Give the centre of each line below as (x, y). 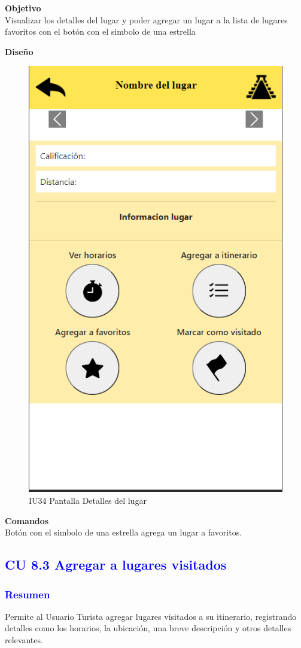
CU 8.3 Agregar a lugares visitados (116, 565)
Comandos (27, 520)
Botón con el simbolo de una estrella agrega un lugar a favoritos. (124, 532)
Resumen (28, 594)
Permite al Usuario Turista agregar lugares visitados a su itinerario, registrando (151, 616)
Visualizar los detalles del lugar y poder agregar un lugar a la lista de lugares (146, 19)
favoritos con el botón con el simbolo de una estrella (100, 31)
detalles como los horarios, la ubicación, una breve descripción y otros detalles (148, 628)
